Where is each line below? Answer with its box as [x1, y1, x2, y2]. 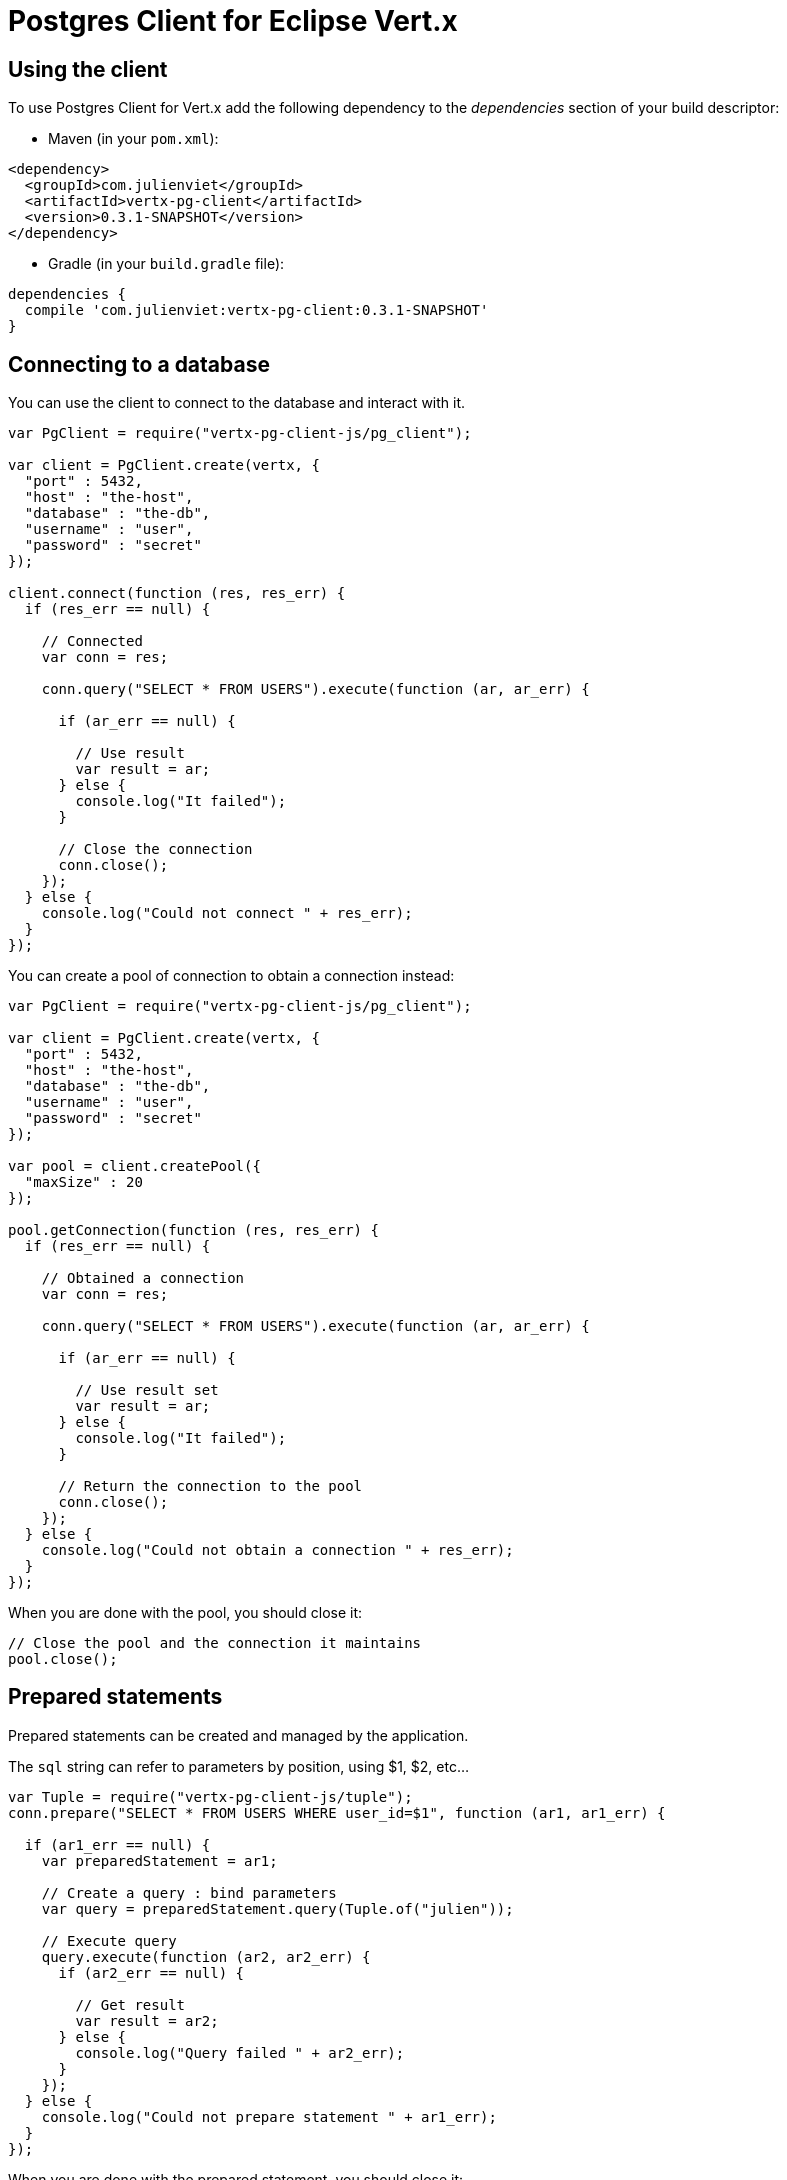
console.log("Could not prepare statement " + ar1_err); [41, 2108, 497, 2125]
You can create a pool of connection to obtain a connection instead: [8, 967, 455, 985]
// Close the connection [58, 841, 253, 858]
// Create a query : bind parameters [41, 1884, 337, 1901]
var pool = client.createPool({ [8, 1158, 261, 1175]
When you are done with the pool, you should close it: [8, 1604, 363, 1622]
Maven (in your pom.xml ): [48, 130, 219, 148]
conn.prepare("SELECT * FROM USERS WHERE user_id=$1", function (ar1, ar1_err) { [8, 1804, 666, 1821]
